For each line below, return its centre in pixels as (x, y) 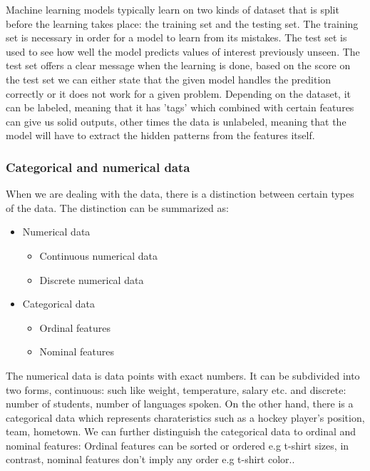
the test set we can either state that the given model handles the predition (169, 79)
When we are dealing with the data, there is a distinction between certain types (180, 194)
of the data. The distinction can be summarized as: (117, 207)
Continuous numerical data (99, 255)
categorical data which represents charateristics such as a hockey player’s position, (185, 417)
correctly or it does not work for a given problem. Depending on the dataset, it (178, 93)
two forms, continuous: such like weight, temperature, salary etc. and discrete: (176, 389)
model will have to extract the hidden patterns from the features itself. (160, 135)
